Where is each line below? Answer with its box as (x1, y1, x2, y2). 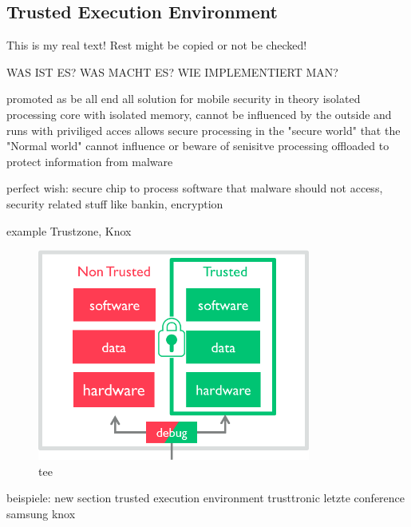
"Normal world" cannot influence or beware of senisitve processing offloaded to (6, 137, 389, 154)
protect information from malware (6, 153, 173, 169)
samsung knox (6, 505, 76, 521)
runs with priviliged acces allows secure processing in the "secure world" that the (6, 121, 401, 138)
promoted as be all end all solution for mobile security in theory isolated (6, 90, 361, 107)
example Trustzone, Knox (6, 222, 132, 239)
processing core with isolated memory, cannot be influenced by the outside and (6, 105, 392, 122)
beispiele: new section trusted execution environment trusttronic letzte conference (6, 489, 405, 506)
